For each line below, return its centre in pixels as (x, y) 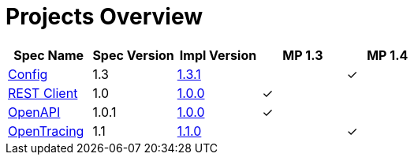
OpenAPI (34, 112)
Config (28, 74)
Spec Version (133, 55)
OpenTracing (46, 131)
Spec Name (49, 55)
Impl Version (218, 55)
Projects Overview (104, 17)
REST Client (43, 93)
